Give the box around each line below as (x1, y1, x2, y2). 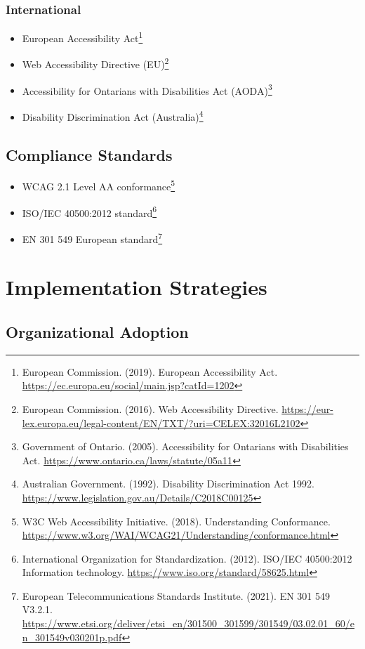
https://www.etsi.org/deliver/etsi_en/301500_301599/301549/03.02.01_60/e (22, 616, 354, 631)
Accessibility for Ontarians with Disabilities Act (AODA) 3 (22, 81, 272, 98)
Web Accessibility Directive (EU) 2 (22, 55, 169, 72)
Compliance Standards (6, 143, 173, 165)
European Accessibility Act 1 (22, 29, 143, 45)
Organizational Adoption (6, 320, 189, 342)
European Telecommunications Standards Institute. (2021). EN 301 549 (22, 588, 331, 603)
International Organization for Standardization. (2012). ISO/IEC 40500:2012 (22, 551, 352, 565)
